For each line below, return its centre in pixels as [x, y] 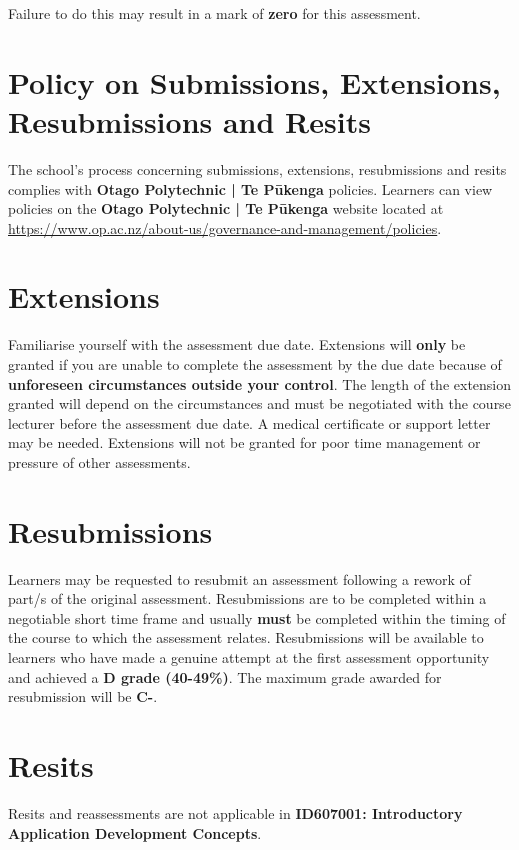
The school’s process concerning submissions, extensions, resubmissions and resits [257, 168]
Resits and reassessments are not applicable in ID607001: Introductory [235, 812]
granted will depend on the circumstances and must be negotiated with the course [259, 403]
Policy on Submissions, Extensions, [254, 81]
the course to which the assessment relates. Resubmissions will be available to [246, 637]
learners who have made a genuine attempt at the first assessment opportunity [249, 657]
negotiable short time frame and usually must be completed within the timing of [257, 617]
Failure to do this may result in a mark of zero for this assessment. [214, 13]
